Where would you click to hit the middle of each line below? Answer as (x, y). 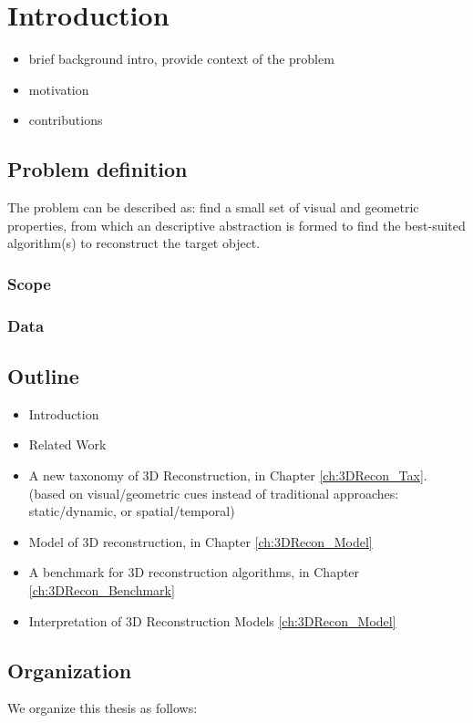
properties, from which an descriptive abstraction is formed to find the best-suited (236, 225)
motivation (59, 89)
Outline (43, 375)
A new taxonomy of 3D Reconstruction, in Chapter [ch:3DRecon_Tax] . (228, 475)
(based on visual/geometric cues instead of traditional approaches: (214, 493)
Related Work (67, 444)
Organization (70, 670)
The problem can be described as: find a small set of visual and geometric (213, 207)
